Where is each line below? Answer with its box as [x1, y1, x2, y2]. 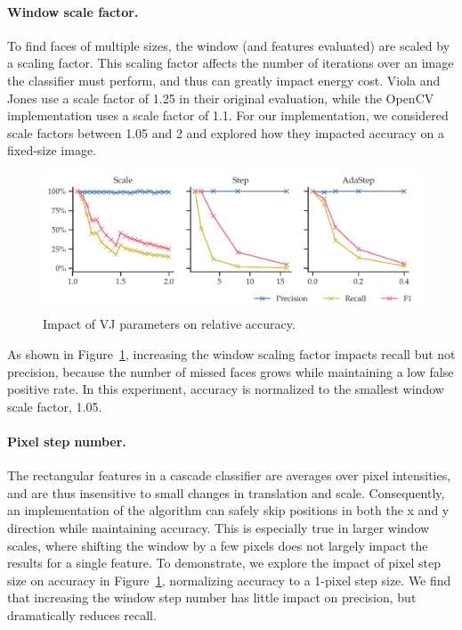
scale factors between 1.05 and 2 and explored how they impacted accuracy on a [7, 123, 445, 142]
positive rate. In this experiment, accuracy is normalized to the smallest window [7, 380, 444, 398]
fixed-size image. [7, 141, 97, 160]
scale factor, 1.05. [7, 397, 102, 415]
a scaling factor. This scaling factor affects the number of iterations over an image [7, 53, 454, 72]
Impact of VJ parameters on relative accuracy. [43, 315, 296, 333]
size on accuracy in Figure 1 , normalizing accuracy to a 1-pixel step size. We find [7, 570, 451, 589]
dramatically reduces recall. [7, 605, 157, 624]
